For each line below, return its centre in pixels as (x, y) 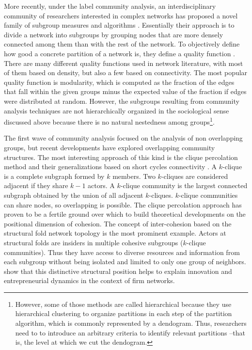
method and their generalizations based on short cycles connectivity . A (110, 167)
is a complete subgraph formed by (54, 176)
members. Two (134, 176)
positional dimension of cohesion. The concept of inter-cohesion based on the (118, 223)
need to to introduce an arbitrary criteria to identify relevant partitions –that (130, 332)
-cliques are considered (195, 176)
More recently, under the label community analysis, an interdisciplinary (110, 6)
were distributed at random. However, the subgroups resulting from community (122, 101)
